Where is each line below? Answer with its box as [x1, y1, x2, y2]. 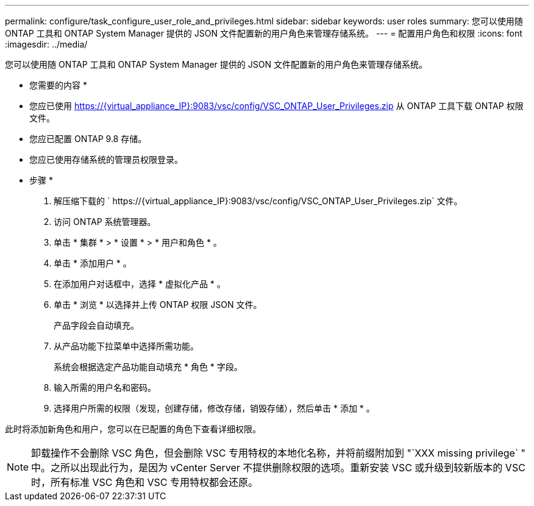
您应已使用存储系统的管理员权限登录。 [29, 154, 183, 165]
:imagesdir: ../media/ [5, 39, 88, 49]
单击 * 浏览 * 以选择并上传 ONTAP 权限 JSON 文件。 [54, 299, 262, 310]
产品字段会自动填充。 [54, 320, 139, 330]
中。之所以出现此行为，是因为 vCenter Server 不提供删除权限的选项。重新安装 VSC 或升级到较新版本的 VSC [31, 461, 525, 474]
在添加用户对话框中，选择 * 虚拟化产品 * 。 [54, 279, 226, 289]
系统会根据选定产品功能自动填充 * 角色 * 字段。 [54, 362, 243, 372]
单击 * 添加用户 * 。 [54, 258, 132, 268]
